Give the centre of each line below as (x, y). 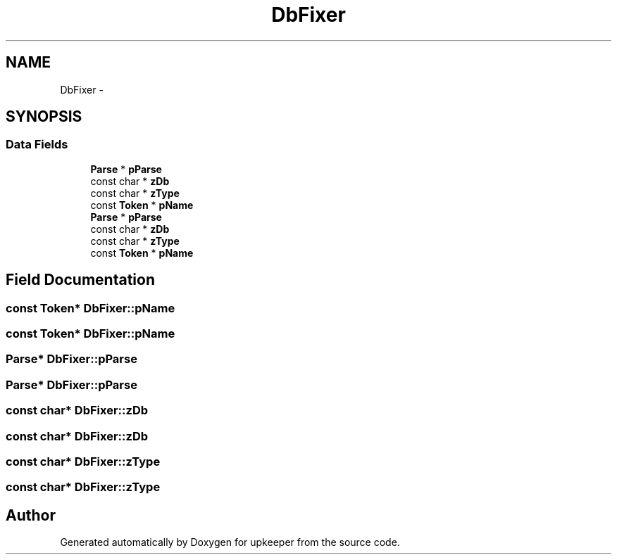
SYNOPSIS (44, 117)
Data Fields (37, 145)
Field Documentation (80, 280)
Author (31, 515)
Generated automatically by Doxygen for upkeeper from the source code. (230, 542)
